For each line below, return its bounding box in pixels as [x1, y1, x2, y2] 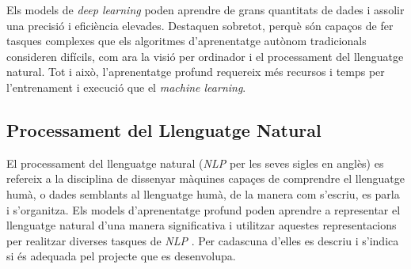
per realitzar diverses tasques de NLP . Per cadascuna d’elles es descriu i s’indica [6, 232, 399, 248]
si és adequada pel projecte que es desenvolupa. [6, 248, 236, 264]
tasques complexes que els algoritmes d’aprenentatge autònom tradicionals [6, 32, 367, 49]
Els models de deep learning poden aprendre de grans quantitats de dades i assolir [6, 2, 405, 17]
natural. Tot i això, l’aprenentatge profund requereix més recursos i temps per [6, 63, 385, 80]
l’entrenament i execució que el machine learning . [6, 78, 246, 95]
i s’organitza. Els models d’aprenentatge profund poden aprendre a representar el [6, 201, 401, 218]
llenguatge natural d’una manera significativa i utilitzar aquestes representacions [6, 217, 397, 233]
